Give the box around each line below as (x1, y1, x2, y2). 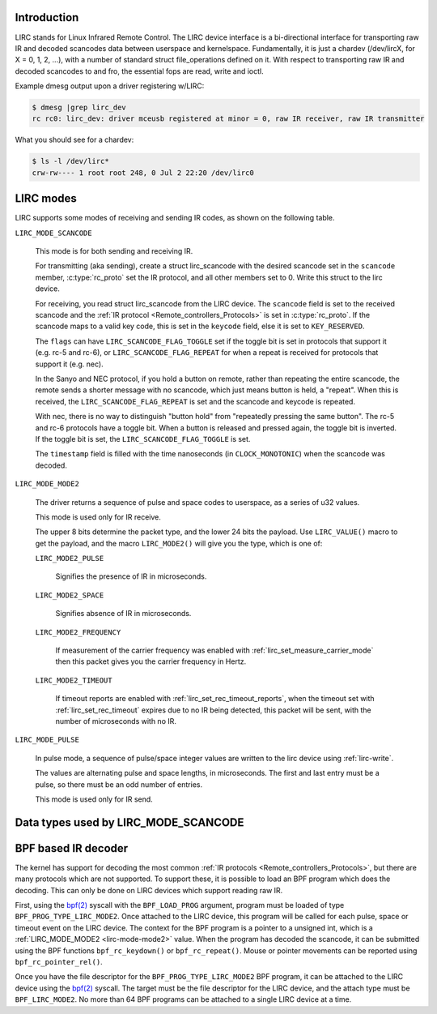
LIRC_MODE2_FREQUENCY (35, 627, 121, 636)
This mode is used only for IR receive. (35, 511, 161, 522)
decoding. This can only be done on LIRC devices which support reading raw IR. (15, 885, 283, 895)
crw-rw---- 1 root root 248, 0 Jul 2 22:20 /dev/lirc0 (32, 168, 254, 178)
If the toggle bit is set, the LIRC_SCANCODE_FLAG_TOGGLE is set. (35, 434, 251, 443)
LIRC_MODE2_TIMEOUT (35, 675, 112, 685)
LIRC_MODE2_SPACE (35, 590, 104, 600)
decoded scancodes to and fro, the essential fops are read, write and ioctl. (15, 66, 265, 76)
